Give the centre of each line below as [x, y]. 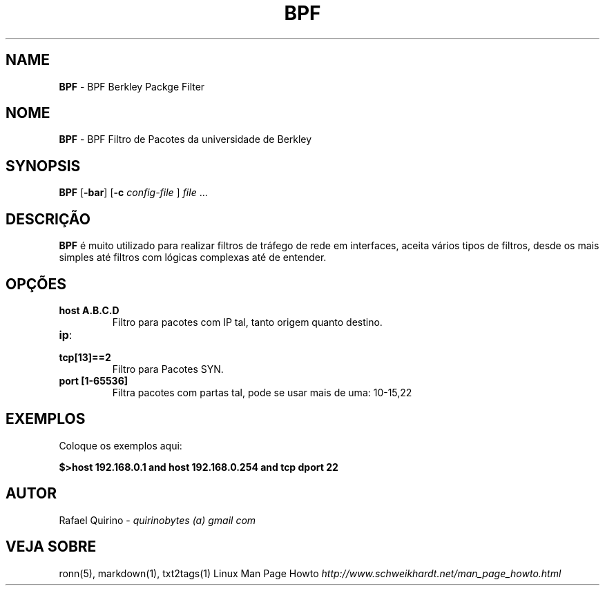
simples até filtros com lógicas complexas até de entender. [193, 258]
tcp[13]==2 [85, 357]
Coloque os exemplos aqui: [121, 445]
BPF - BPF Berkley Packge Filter [132, 86]
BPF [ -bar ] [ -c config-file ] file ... [133, 193]
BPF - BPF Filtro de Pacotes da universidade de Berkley [185, 139]
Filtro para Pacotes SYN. [168, 369]
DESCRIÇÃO [48, 219]
